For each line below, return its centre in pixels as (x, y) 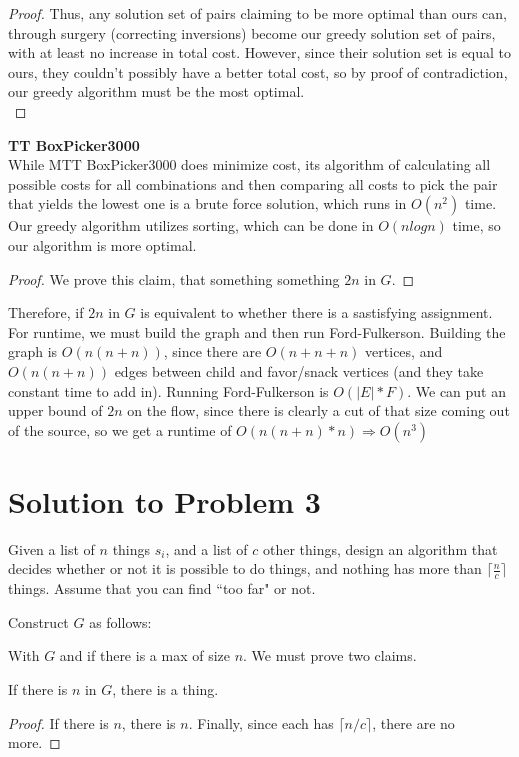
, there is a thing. (165, 689)
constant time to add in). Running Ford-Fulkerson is (168, 390)
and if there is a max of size (144, 655)
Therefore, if (46, 312)
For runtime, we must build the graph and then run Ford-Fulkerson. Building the (257, 331)
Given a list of (51, 548)
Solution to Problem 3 (164, 500)
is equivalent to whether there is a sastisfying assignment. (316, 312)
